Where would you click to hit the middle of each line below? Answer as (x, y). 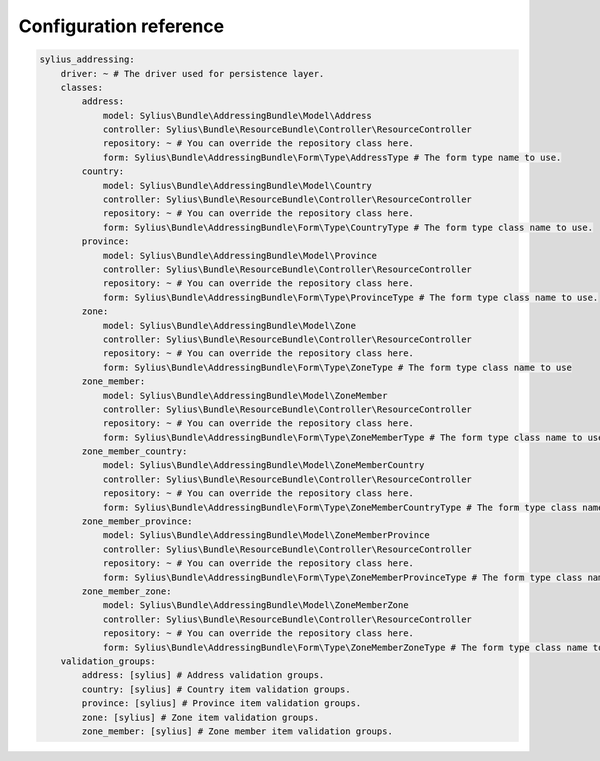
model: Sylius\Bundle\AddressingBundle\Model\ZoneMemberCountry (263, 465)
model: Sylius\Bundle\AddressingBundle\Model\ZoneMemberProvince (266, 535)
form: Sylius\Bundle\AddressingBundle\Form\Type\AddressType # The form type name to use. (332, 157)
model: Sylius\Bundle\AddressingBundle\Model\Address (237, 115)
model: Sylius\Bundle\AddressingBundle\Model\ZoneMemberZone (255, 605)
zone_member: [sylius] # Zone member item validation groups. (237, 731)
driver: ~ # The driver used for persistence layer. (192, 73)
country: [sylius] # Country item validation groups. (216, 689)
